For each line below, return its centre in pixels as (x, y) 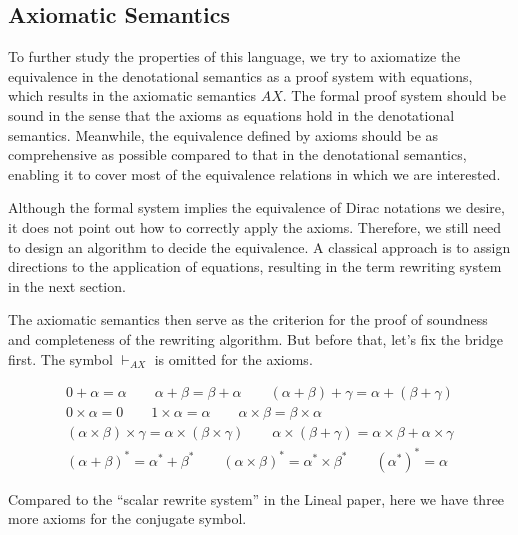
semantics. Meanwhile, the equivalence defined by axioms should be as (223, 134)
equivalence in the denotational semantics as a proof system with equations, (240, 75)
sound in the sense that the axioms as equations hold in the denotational (231, 114)
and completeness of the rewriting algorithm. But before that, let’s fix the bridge (255, 338)
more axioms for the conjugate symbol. (127, 518)
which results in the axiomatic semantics (132, 95)
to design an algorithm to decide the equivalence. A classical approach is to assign (259, 246)
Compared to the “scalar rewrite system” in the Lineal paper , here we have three (256, 498)
